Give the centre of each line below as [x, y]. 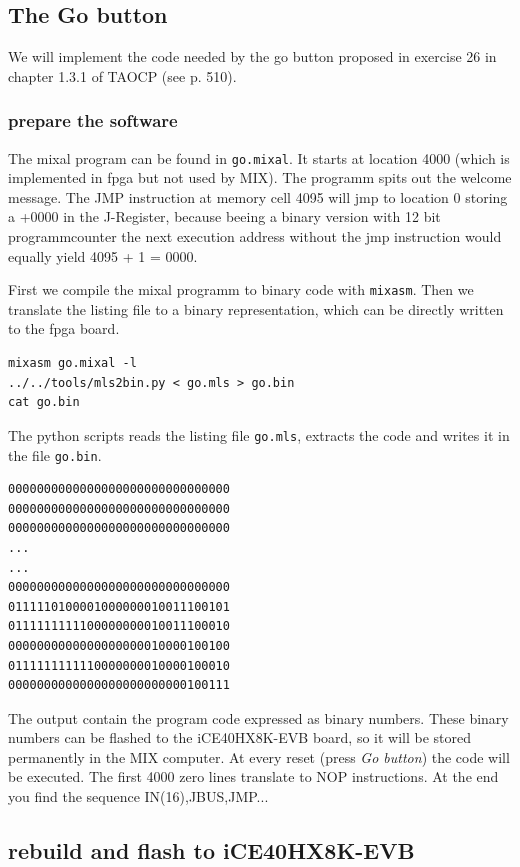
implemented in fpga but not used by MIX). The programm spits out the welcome [260, 177]
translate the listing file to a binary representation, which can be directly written [256, 308]
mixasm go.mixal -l [72, 363]
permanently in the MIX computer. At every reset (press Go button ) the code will [259, 756]
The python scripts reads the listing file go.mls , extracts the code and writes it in [259, 434]
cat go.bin [44, 402]
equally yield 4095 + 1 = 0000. [103, 255]
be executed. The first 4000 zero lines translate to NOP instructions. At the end [253, 776]
